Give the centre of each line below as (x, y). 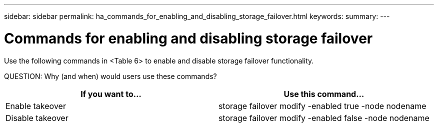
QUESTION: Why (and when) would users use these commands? (110, 76)
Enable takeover (36, 106)
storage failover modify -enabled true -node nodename (322, 106)
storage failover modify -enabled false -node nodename (324, 118)
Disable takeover (37, 118)
